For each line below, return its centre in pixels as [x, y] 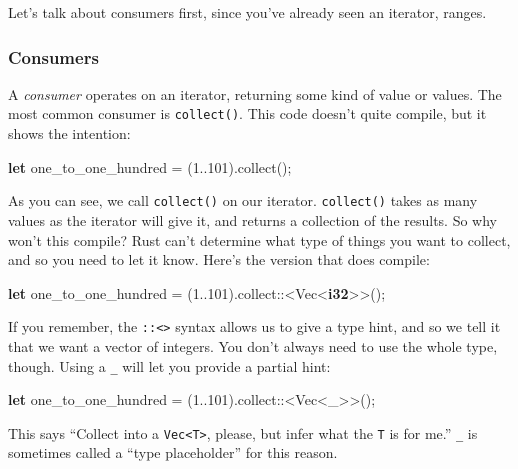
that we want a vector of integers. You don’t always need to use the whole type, [253, 345]
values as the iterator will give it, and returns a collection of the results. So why [253, 219]
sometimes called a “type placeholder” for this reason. [173, 452]
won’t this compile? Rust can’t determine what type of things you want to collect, [259, 239]
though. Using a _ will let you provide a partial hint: [169, 365]
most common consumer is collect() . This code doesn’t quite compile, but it [247, 113]
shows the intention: [69, 133]
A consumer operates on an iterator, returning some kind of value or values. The [255, 93]
